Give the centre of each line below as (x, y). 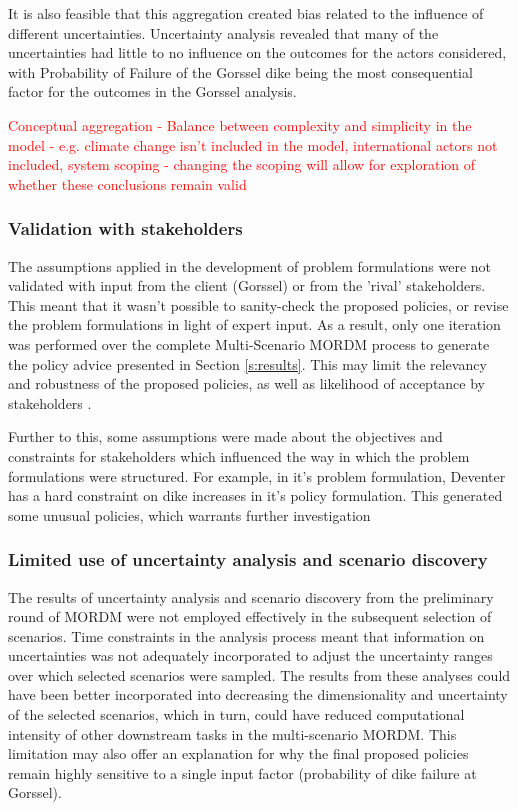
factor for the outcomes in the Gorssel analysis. (152, 91)
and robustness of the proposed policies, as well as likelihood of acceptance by (246, 383)
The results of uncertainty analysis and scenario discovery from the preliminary (251, 596)
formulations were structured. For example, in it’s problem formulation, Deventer (257, 475)
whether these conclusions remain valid (127, 183)
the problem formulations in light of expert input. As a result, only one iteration (254, 324)
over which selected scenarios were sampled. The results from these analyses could (259, 674)
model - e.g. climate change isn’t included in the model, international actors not (253, 144)
